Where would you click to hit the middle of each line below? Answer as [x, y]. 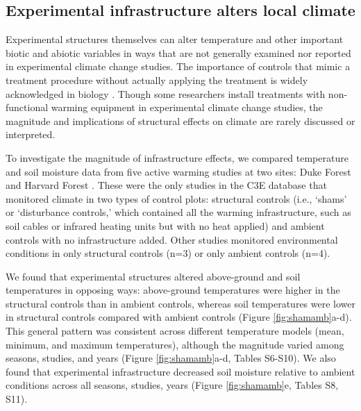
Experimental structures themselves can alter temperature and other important [175, 39]
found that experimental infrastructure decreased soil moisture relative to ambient [180, 371]
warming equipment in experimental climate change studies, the [187, 107]
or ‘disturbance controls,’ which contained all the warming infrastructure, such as [178, 212]
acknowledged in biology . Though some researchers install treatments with [166, 93]
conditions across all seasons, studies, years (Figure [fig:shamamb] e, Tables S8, [172, 385]
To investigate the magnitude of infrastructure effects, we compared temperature [177, 157]
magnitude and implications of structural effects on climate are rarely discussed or [180, 120]
